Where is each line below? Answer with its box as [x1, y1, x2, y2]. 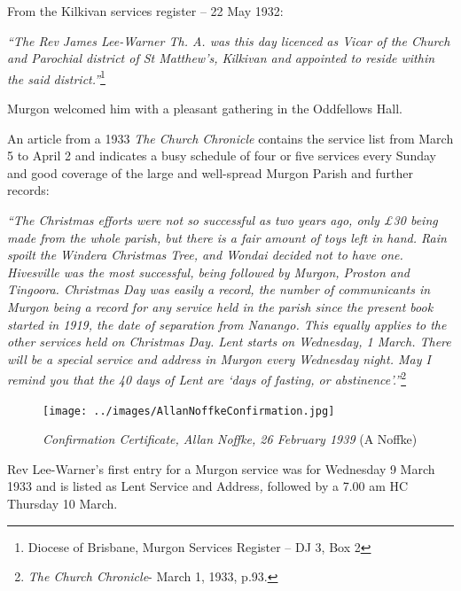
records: [7, 181, 50, 199]
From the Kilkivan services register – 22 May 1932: [7, 2, 284, 19]
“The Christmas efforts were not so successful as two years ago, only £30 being [7, 211, 438, 229]
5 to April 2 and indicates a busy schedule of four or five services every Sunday [7, 146, 436, 165]
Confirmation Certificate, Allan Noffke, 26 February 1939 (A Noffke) [43, 430, 418, 448]
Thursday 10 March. [7, 494, 118, 513]
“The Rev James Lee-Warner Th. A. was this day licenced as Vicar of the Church [7, 31, 450, 50]
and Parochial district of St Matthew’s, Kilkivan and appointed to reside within [7, 49, 435, 67]
